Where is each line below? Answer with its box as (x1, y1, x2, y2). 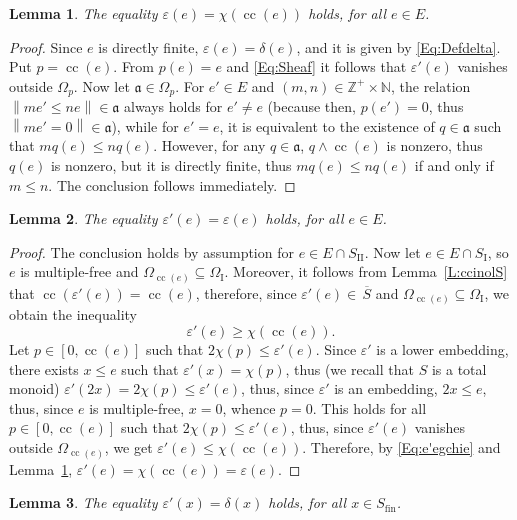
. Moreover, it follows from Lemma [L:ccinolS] (224, 261, 508, 282)
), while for (111, 115, 179, 136)
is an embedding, (334, 378, 438, 399)
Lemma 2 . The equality (9, 208, 158, 229)
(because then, (267, 96, 356, 117)
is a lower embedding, (376, 339, 509, 360)
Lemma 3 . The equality (9, 492, 158, 513)
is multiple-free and (20, 261, 139, 282)
